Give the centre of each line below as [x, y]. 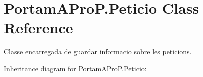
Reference [39, 28]
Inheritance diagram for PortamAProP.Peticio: [75, 68]
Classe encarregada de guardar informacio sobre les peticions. [98, 52]
